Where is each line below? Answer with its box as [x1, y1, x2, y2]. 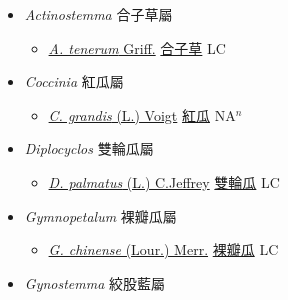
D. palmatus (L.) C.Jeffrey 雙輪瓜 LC [48, 171, 280, 192]
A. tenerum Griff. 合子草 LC [48, 37, 226, 58]
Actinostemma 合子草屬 [24, 4, 173, 24]
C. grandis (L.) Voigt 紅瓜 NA [48, 104, 236, 125]
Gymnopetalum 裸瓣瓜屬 [24, 205, 177, 226]
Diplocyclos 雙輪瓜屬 [24, 138, 154, 159]
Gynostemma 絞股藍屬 [24, 272, 166, 293]
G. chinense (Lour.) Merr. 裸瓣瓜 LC [48, 239, 279, 260]
